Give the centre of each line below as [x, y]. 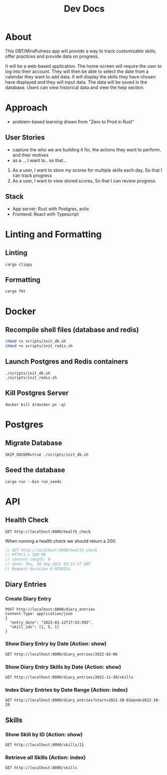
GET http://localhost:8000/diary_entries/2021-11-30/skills [69, 677]
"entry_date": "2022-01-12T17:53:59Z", [51, 622]
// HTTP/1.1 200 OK [26, 555]
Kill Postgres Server [37, 393]
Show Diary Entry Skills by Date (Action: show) [63, 667]
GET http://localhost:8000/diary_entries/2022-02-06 [61, 654]
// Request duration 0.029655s [38, 569]
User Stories [25, 138]
